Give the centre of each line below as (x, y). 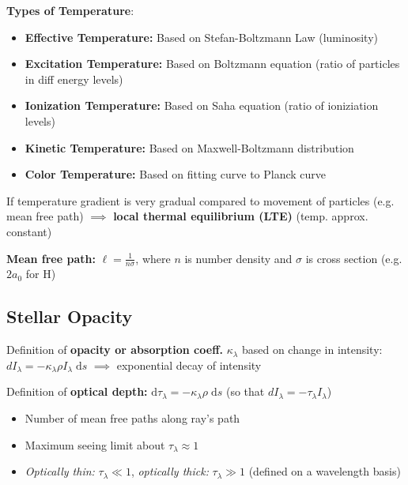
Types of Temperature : (70, 10)
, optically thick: (170, 471)
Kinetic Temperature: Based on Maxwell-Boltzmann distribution (189, 147)
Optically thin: (60, 471)
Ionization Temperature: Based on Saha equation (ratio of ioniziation (202, 105)
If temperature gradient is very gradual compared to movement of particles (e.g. (200, 200)
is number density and (238, 258)
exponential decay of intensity (189, 365)
